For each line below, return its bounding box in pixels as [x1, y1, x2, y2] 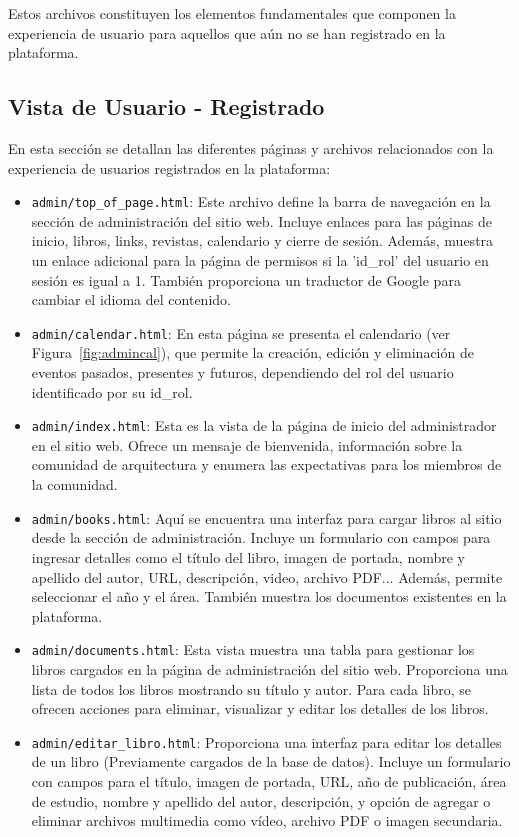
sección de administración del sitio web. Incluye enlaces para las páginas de [31, 210, 492, 231]
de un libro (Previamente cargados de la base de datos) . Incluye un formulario [31, 751, 511, 772]
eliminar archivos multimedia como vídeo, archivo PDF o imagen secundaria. [31, 810, 503, 831]
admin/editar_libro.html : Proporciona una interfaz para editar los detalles [31, 731, 502, 752]
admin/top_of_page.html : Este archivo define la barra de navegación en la [31, 191, 491, 212]
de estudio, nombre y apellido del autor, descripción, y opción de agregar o [31, 790, 491, 811]
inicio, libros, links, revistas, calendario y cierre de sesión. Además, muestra [31, 230, 494, 251]
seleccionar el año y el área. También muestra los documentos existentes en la [31, 586, 507, 607]
